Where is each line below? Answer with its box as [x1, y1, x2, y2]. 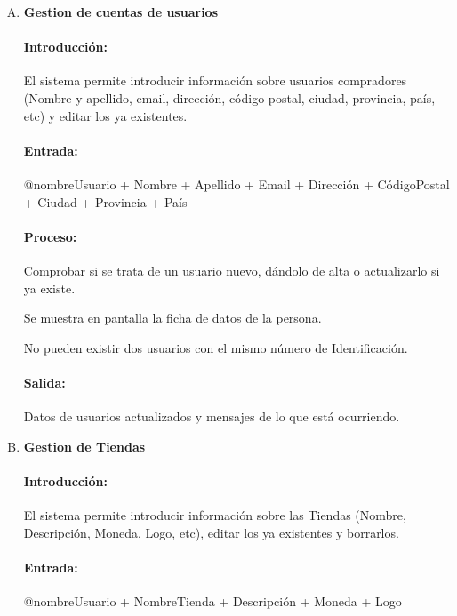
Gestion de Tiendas [23, 436, 146, 455]
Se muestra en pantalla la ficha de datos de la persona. [23, 308, 322, 327]
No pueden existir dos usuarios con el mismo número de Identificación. [23, 338, 408, 356]
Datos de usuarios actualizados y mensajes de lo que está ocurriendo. [23, 407, 400, 426]
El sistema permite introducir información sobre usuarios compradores [23, 71, 407, 90]
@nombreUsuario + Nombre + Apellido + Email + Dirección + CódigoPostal [23, 174, 450, 193]
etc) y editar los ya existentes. [23, 106, 188, 124]
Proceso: [23, 227, 77, 245]
